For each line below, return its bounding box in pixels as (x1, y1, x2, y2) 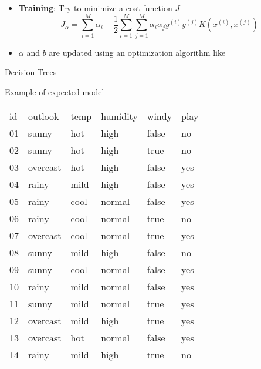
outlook (28, 109, 59, 123)
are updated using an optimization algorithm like (49, 46, 226, 58)
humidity (101, 109, 138, 123)
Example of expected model (5, 85, 104, 98)
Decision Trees (5, 66, 57, 78)
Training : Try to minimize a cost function (18, 2, 172, 14)
